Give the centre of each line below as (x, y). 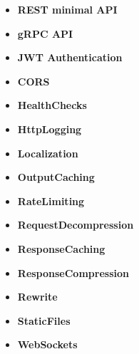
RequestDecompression (76, 225)
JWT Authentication (70, 57)
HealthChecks (52, 105)
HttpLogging (50, 129)
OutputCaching (56, 177)
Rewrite (37, 297)
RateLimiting (51, 201)
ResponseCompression (73, 272)
